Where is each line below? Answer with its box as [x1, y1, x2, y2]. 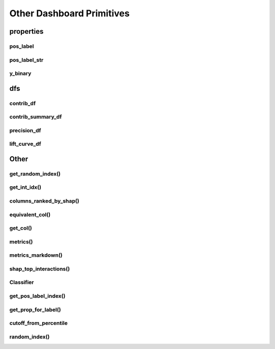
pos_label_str [9, 56, 44, 63]
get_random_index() [9, 170, 61, 177]
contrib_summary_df [9, 113, 62, 120]
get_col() [9, 225, 33, 232]
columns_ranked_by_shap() [9, 197, 79, 205]
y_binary [9, 70, 32, 77]
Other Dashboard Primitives [9, 8, 130, 19]
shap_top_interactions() [9, 265, 70, 272]
